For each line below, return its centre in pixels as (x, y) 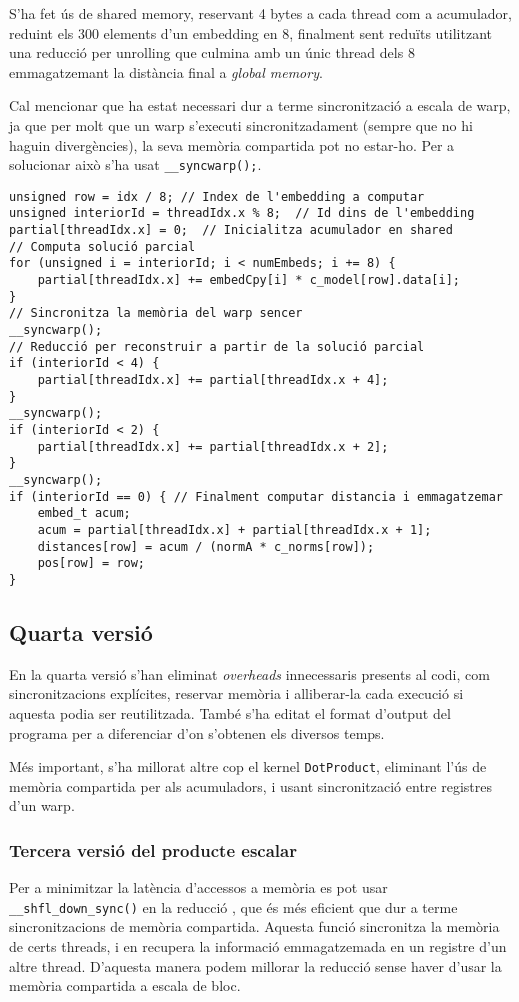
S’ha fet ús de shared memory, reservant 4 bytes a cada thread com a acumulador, (260, 13)
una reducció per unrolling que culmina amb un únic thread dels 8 (212, 52)
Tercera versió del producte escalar (153, 849)
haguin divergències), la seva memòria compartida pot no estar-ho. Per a (232, 144)
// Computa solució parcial (102, 246)
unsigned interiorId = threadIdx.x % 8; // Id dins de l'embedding (242, 213)
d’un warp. (42, 805)
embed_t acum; (84, 513)
